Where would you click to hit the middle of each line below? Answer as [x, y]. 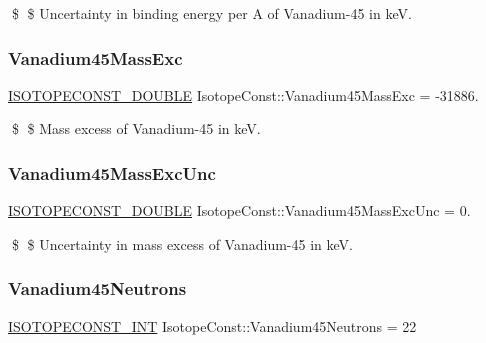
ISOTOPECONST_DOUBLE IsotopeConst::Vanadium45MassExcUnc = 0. [239, 210]
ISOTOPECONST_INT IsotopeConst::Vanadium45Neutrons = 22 [212, 325]
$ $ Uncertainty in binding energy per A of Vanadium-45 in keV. [211, 13]
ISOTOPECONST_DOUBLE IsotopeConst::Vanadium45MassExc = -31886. [243, 94]
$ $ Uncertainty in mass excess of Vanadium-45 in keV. [182, 243]
